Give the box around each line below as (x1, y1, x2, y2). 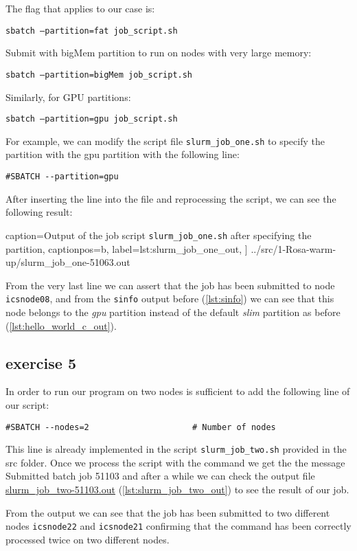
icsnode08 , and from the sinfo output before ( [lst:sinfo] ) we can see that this (5, 291, 334, 306)
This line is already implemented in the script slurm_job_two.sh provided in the (5, 442, 347, 456)
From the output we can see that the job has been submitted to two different (5, 505, 330, 519)
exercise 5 (5, 352, 76, 373)
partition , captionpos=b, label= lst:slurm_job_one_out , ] (5, 241, 248, 256)
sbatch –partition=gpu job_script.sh (5, 114, 178, 124)
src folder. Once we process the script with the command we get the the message (5, 455, 345, 469)
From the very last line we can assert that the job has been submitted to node (5, 278, 335, 292)
